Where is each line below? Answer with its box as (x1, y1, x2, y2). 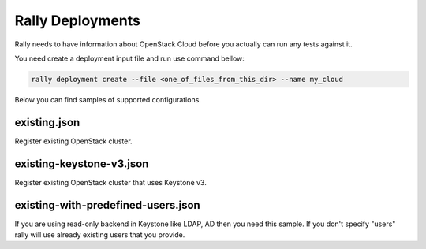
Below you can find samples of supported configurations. (14, 95, 201, 104)
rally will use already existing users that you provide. (14, 230, 185, 240)
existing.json (14, 115, 80, 129)
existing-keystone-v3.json (14, 157, 149, 170)
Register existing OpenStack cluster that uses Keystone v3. (14, 177, 207, 187)
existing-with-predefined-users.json (14, 198, 200, 212)
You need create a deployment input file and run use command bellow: (14, 54, 245, 63)
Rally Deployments (14, 12, 141, 29)
